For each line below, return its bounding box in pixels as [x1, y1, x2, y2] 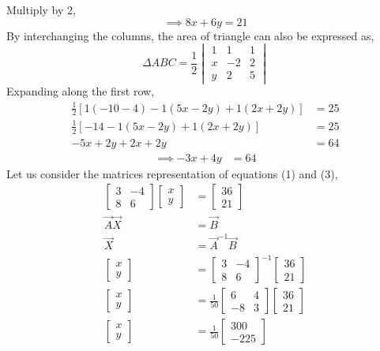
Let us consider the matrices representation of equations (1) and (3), [6, 165, 338, 181]
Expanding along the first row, [6, 83, 155, 99]
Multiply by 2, [6, 2, 76, 17]
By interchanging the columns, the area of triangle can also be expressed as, [6, 27, 374, 43]
